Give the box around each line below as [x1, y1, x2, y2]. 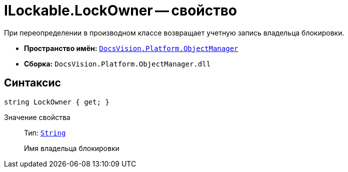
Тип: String [24, 128, 66, 137]
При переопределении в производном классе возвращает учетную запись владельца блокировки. [4, 28, 344, 37]
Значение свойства [4, 112, 70, 121]
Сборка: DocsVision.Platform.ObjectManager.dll [24, 59, 211, 68]
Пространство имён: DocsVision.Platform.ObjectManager [24, 43, 238, 52]
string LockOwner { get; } [4, 97, 109, 106]
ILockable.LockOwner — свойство [4, 2, 237, 19]
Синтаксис [4, 76, 61, 89]
